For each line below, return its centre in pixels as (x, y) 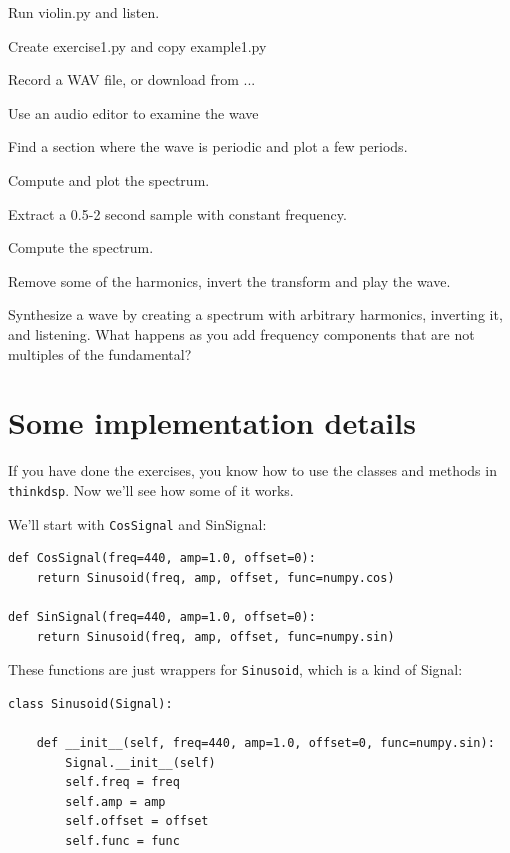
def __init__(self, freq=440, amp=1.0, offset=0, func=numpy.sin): (265, 742)
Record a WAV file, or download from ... (132, 79)
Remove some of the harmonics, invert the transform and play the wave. (229, 280)
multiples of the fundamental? (100, 353)
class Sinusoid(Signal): (90, 703)
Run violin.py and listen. (84, 12)
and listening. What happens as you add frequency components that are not (241, 333)
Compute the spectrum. (81, 247)
